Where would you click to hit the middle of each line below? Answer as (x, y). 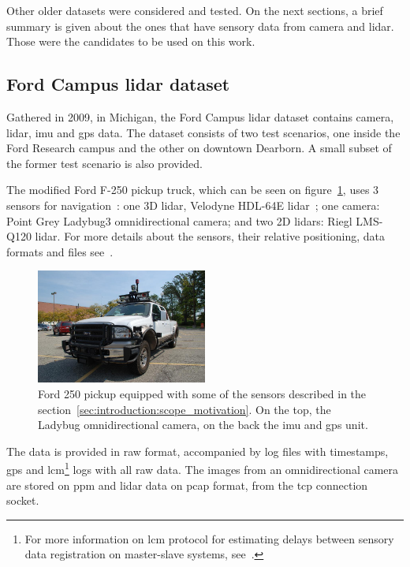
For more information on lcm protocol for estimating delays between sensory (209, 538)
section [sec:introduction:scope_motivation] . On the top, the (184, 409)
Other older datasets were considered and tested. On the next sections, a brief (195, 10)
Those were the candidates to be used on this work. (131, 41)
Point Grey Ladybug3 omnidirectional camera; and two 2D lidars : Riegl (179, 220)
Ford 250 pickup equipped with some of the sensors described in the (202, 393)
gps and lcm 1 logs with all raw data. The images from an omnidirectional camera (203, 468)
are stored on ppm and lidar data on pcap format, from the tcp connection (187, 485)
